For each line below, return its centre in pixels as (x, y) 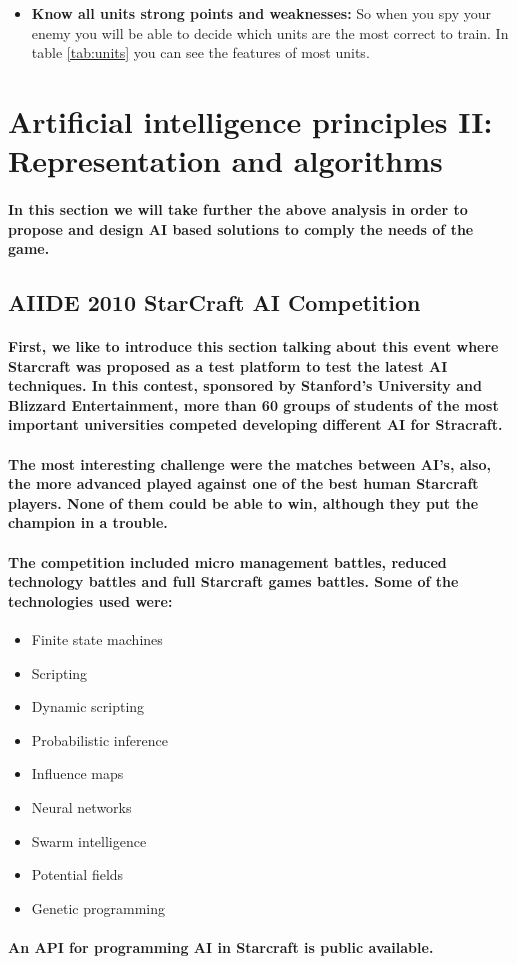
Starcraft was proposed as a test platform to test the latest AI (228, 365)
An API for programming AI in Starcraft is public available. (221, 946)
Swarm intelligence (89, 840)
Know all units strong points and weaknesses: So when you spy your (261, 13)
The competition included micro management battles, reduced (227, 561)
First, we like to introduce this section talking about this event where (253, 346)
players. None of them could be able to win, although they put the (243, 502)
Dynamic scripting (88, 706)
